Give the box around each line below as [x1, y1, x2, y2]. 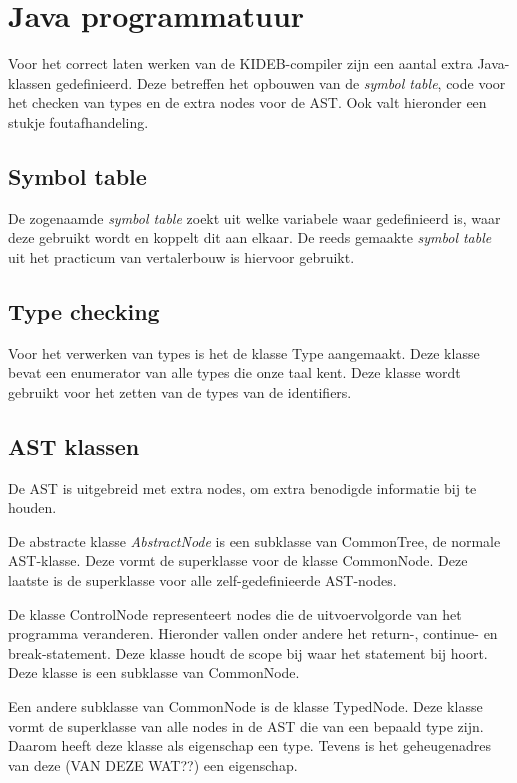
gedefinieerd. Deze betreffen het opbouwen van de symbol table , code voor [55, 72, 506, 93]
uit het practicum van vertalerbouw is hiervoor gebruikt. [8, 246, 355, 267]
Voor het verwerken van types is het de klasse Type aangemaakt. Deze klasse [8, 342, 480, 363]
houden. [8, 497, 57, 518]
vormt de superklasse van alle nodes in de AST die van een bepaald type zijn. [8, 715, 484, 736]
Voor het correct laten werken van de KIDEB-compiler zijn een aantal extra [8, 53, 473, 74]
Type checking [8, 295, 160, 326]
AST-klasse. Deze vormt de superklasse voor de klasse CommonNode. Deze [8, 550, 468, 571]
